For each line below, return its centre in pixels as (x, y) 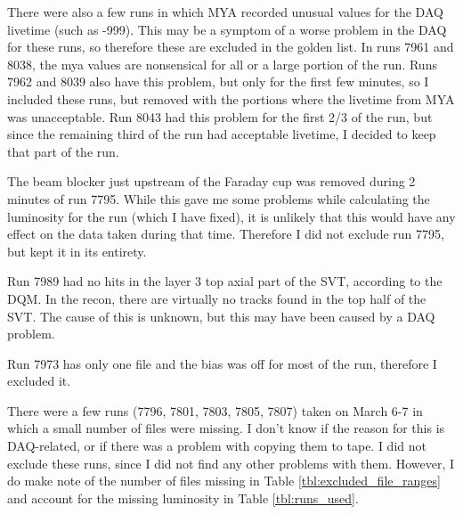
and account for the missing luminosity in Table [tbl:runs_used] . (183, 498)
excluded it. (39, 381)
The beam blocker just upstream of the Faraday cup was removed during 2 (211, 181)
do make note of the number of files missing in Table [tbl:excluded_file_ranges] (224, 481)
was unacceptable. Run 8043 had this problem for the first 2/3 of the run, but (220, 116)
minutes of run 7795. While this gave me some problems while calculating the (219, 198)
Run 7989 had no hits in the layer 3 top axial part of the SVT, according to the (225, 281)
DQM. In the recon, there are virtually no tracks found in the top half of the (217, 298)
